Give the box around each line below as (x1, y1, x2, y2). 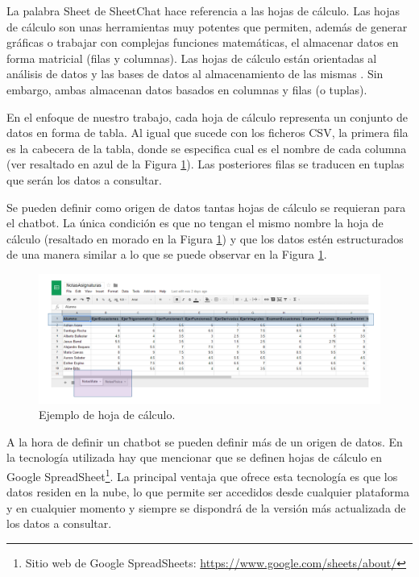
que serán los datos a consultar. (6, 171, 162, 188)
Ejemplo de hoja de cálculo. (39, 406, 176, 423)
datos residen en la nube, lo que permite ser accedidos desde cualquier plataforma (6, 484, 409, 500)
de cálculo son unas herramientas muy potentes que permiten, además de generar (6, 18, 408, 35)
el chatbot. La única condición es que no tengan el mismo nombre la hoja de (6, 214, 384, 231)
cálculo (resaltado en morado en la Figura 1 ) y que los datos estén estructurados (6, 230, 404, 247)
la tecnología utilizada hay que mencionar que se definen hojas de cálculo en (6, 449, 383, 466)
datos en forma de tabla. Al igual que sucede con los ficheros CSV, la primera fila (6, 124, 409, 141)
